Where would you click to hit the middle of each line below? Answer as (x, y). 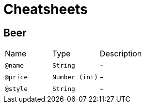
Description (121, 54)
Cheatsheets (46, 9)
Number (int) (75, 77)
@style (16, 89)
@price (16, 77)
